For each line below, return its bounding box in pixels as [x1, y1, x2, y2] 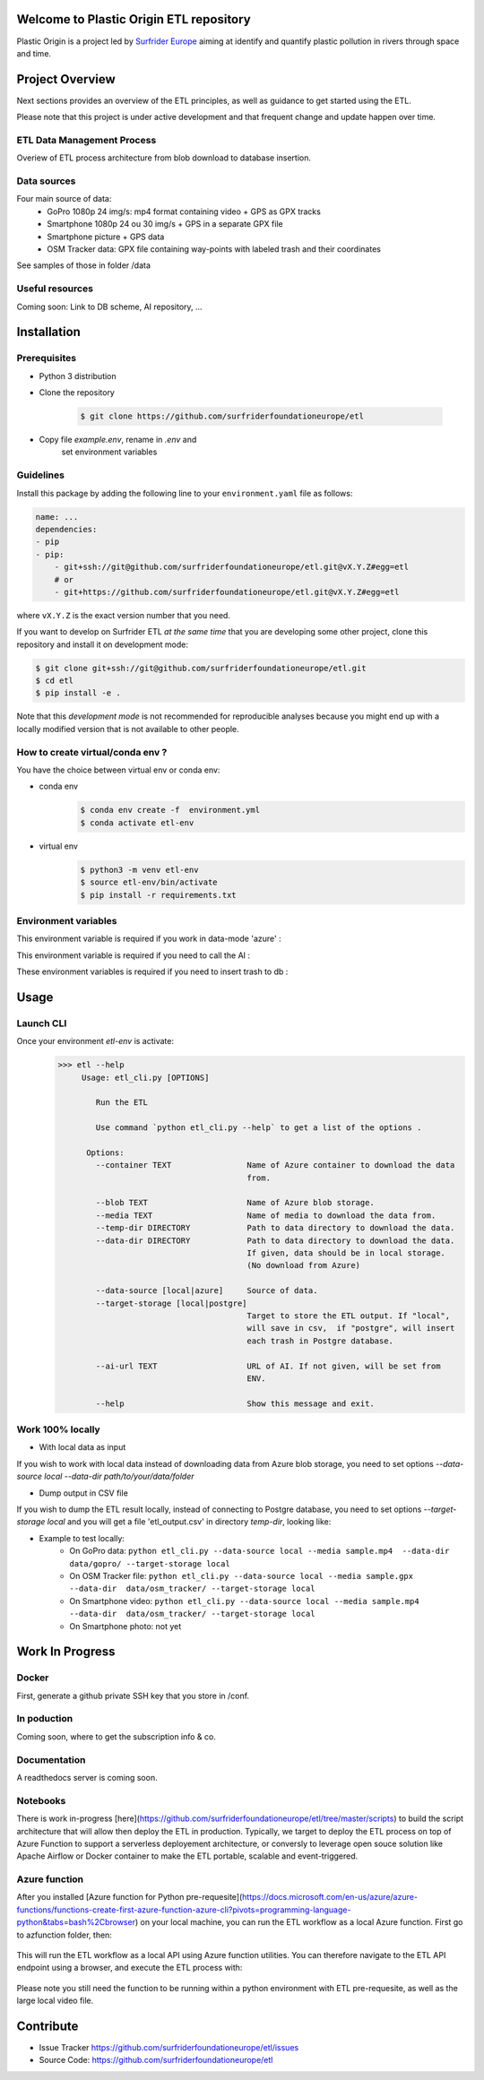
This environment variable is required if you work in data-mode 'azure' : [16, 933, 281, 945]
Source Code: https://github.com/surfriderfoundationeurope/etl [39, 2055, 273, 2066]
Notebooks [16, 1794, 66, 1807]
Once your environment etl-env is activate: [16, 1036, 175, 1047]
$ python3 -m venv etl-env [80, 865, 199, 875]
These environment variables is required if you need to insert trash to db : [16, 966, 289, 977]
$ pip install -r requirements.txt [80, 890, 237, 900]
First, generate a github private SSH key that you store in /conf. [16, 1690, 250, 1701]
